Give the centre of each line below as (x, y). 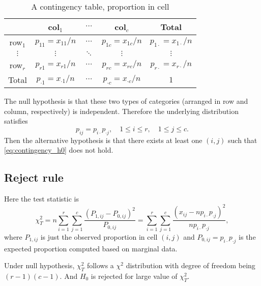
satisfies (16, 121)
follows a (100, 265)
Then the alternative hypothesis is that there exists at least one (103, 140)
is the (247, 236)
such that (243, 140)
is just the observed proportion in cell (99, 236)
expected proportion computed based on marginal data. (91, 248)
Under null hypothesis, (39, 265)
